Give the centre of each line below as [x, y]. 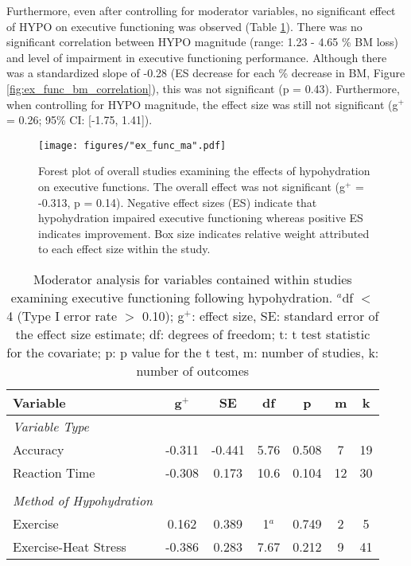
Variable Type [51, 426]
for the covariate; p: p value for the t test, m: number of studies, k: [193, 352]
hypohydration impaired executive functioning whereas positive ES [201, 218]
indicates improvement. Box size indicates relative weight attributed [204, 233]
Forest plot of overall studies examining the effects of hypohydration [204, 171]
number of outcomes [193, 370]
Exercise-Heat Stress [70, 546]
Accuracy [39, 449]
